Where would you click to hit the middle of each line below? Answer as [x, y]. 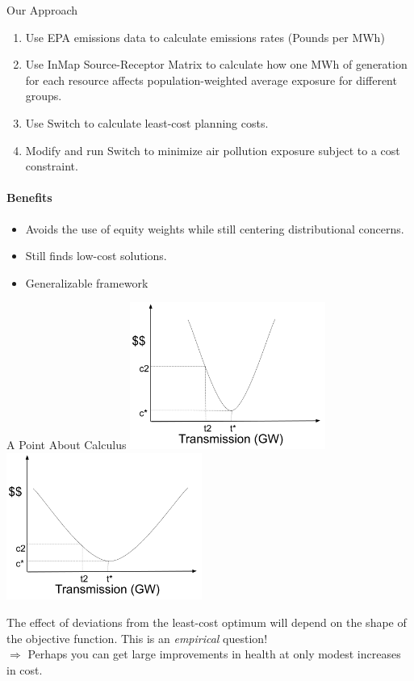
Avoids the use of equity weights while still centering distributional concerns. [215, 228]
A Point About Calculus [67, 445]
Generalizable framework [87, 282]
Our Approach [42, 10]
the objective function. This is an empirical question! [137, 638]
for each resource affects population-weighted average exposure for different [211, 80]
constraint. [52, 166]
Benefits [29, 198]
